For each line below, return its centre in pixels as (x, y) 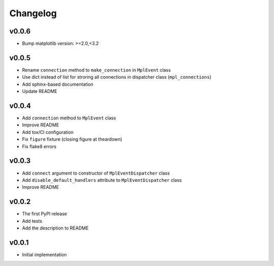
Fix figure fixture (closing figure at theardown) (72, 139)
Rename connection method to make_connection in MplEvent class (96, 70)
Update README (40, 91)
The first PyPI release (44, 214)
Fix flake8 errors (39, 146)
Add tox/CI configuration (48, 132)
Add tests (32, 221)
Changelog (33, 13)
